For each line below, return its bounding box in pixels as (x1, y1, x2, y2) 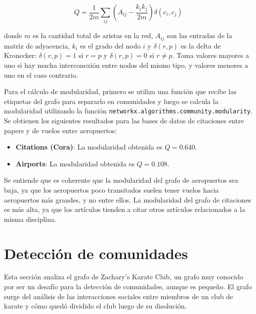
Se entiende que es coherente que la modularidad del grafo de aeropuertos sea (4, 175, 239, 185)
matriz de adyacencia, (4, 40, 70, 51)
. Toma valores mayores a (172, 50, 249, 60)
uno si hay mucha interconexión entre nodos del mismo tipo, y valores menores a (4, 59, 249, 70)
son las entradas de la (167, 30, 232, 41)
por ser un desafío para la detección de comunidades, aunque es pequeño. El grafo (4, 281, 252, 292)
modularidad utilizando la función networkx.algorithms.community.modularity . (4, 105, 253, 116)
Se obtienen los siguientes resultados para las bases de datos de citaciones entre (4, 115, 244, 125)
